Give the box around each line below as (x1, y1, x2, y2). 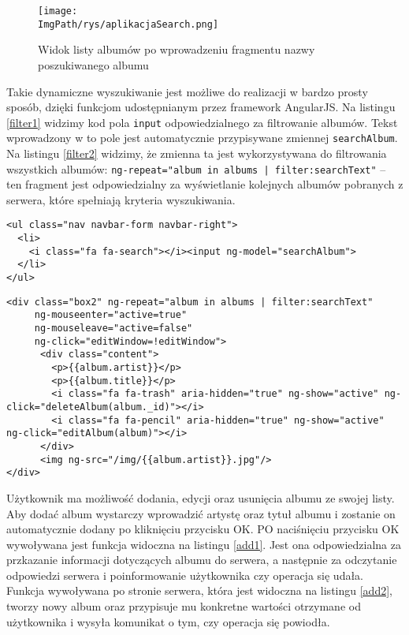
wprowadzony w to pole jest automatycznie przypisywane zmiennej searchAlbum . (6, 129, 398, 146)
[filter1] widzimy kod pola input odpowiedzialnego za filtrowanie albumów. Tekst (6, 114, 398, 130)
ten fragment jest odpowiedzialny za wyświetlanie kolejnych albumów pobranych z (6, 176, 403, 192)
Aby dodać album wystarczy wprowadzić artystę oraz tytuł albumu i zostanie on (6, 505, 396, 521)
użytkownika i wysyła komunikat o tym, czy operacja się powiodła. (6, 613, 330, 629)
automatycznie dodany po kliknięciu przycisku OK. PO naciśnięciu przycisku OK (6, 521, 400, 537)
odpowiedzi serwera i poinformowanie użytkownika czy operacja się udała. (6, 566, 364, 583)
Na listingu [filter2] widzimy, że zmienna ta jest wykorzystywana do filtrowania (6, 145, 387, 161)
